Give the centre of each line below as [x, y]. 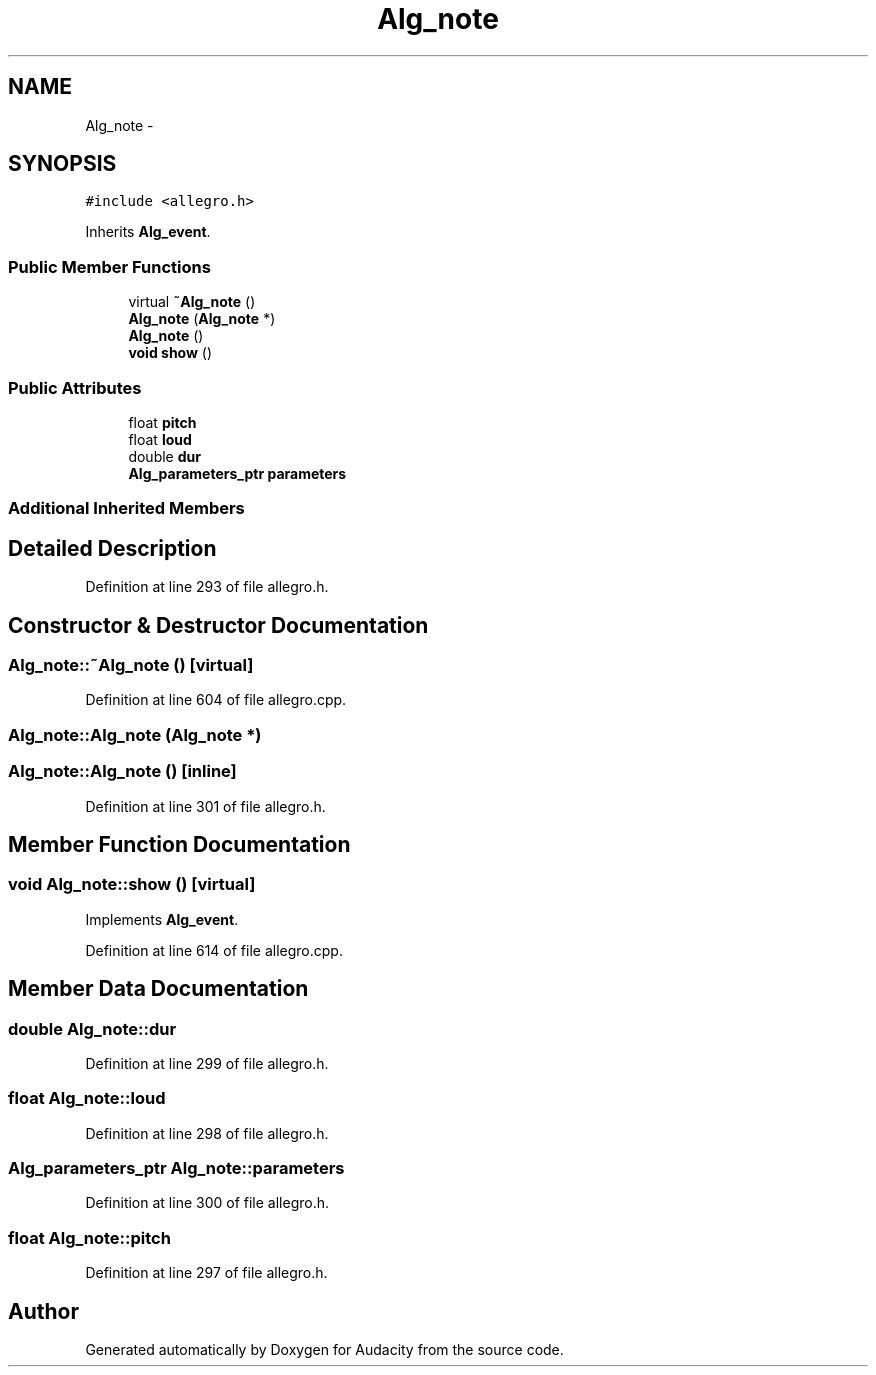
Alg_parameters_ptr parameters [237, 473]
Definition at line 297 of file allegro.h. [206, 1273]
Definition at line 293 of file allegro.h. [207, 587]
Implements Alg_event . [162, 919]
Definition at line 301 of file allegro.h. [205, 806]
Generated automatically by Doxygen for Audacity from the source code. [324, 1350]
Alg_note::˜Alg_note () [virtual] [131, 665]
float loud [160, 439]
